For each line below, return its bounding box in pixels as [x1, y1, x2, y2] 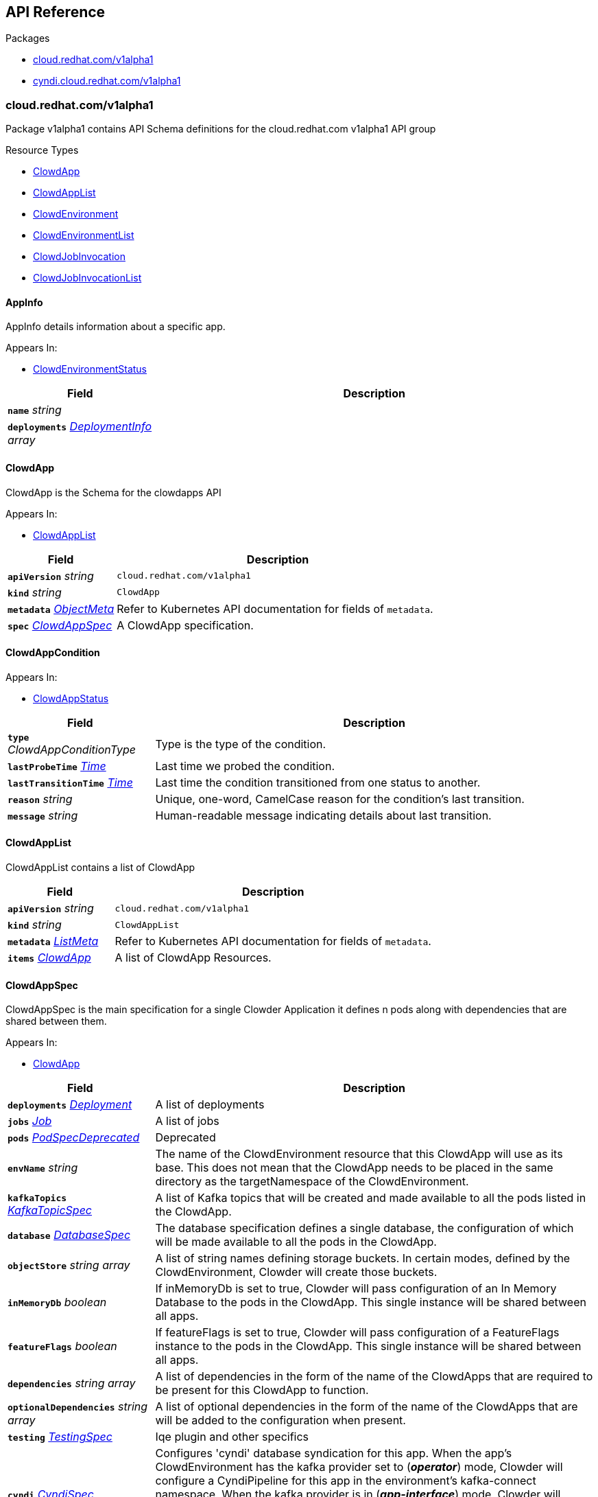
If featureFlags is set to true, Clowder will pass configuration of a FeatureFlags [155, 1325, 560, 1340]
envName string [8, 1161, 78, 1175]
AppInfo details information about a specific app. [5, 321, 226, 333]
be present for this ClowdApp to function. [155, 1383, 369, 1397]
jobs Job [8, 1114, 52, 1128]
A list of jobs [155, 1114, 219, 1128]
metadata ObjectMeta [8, 601, 115, 616]
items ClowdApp [8, 951, 91, 965]
